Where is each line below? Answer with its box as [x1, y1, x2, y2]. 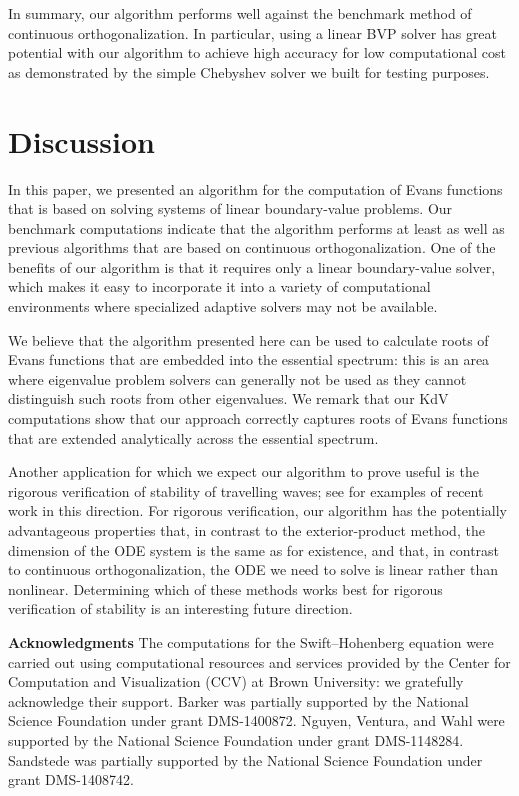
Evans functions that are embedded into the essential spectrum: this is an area [8, 349, 490, 370]
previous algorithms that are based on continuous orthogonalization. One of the [8, 237, 496, 258]
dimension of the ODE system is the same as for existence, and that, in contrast [8, 539, 500, 560]
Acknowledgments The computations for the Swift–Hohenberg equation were [8, 631, 494, 652]
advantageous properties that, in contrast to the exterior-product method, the [8, 520, 485, 540]
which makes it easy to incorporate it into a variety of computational [8, 276, 431, 297]
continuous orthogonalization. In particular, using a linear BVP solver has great [8, 22, 498, 43]
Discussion [8, 120, 155, 161]
